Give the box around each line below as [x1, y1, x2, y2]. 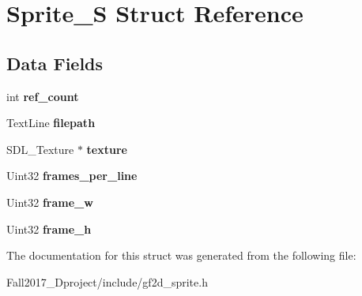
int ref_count [6, 88, 79, 104]
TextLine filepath [6, 114, 96, 131]
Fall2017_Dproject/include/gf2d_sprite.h [6, 273, 208, 290]
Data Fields [6, 51, 104, 75]
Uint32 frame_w [6, 193, 93, 210]
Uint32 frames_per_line [6, 167, 138, 184]
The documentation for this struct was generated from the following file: [6, 247, 356, 264]
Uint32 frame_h [6, 220, 92, 237]
